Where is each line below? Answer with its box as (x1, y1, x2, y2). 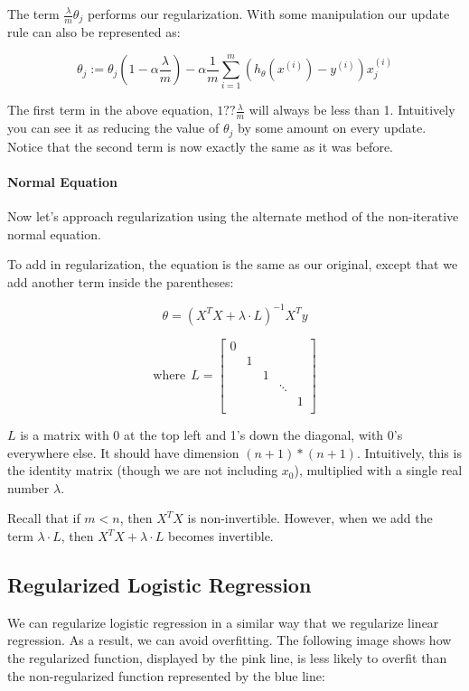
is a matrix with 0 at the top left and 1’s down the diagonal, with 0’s (20, 425, 403, 444)
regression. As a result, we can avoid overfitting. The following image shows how (7, 630, 452, 649)
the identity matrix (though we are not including (7, 461, 278, 480)
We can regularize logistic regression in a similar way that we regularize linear (7, 612, 439, 631)
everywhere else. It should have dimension (7, 443, 239, 462)
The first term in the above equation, (7, 100, 213, 119)
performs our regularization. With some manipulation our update (87, 5, 450, 23)
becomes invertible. (167, 527, 274, 546)
